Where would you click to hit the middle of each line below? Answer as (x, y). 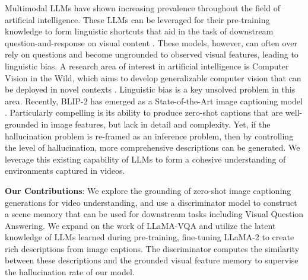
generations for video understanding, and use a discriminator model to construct (151, 202)
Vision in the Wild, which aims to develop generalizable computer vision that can (153, 77)
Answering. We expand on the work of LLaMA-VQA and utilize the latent (140, 225)
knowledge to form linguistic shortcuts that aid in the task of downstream (139, 31)
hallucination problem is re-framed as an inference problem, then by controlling (149, 136)
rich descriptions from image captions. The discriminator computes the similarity (152, 248)
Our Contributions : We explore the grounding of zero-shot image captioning (148, 190)
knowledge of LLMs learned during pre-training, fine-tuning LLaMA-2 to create (150, 237)
